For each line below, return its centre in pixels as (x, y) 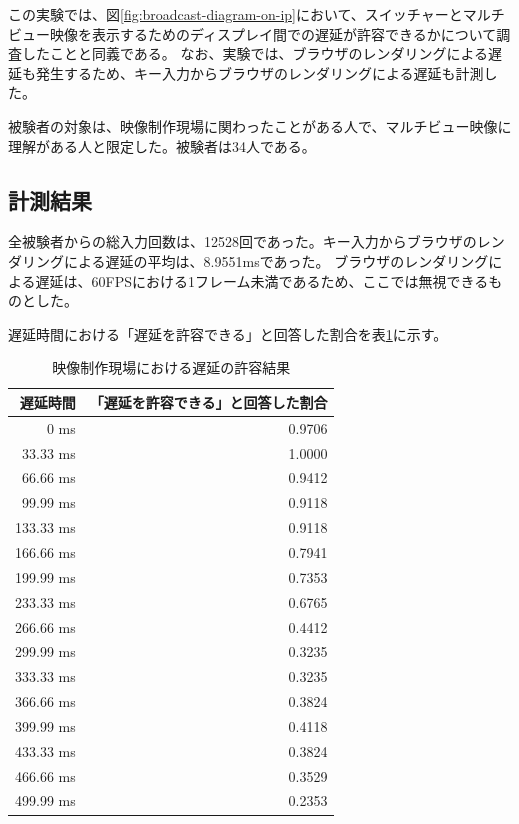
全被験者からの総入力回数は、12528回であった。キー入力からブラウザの (242, 241)
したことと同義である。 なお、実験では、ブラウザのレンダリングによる (255, 53)
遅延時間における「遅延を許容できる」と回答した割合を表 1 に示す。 (228, 333)
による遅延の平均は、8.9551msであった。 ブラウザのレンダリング (276, 260)
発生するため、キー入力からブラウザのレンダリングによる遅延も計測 (259, 72)
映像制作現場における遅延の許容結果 (171, 367)
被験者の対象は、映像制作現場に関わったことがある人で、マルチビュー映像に (260, 125)
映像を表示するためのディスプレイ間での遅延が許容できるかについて (273, 33)
